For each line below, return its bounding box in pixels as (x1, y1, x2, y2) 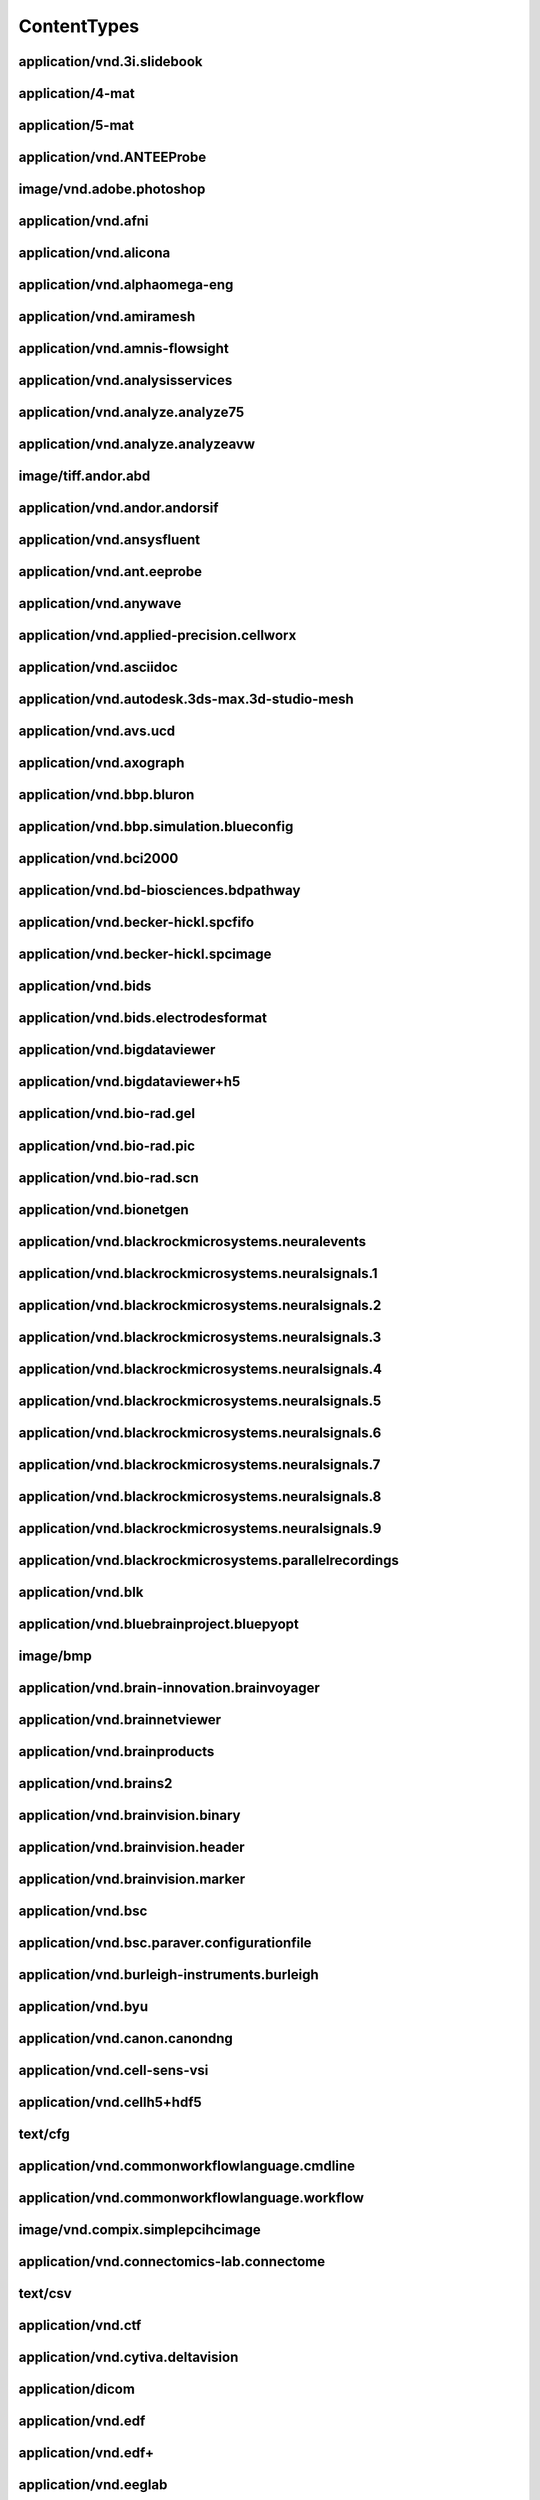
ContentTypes (18, 15, 140, 37)
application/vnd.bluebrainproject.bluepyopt (18, 1615, 300, 1632)
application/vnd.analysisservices (18, 372, 233, 389)
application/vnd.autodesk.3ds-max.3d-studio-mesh (18, 691, 354, 708)
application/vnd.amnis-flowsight (18, 340, 229, 357)
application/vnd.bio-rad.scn (18, 1169, 199, 1186)
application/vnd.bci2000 (18, 850, 179, 867)
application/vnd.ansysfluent (18, 531, 201, 549)
